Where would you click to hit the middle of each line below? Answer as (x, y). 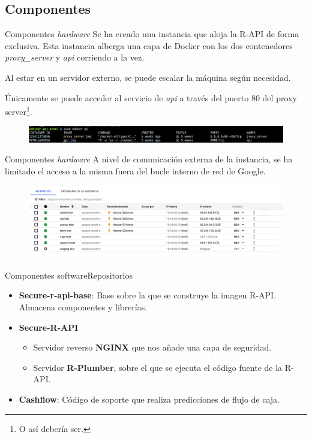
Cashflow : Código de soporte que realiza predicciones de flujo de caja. (149, 399)
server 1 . (19, 111)
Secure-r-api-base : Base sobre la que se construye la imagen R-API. (148, 295)
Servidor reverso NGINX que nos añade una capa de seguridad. (152, 347)
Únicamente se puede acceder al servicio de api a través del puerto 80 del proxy (151, 97)
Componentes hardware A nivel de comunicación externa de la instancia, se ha (149, 159)
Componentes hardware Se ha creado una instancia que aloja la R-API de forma (152, 34)
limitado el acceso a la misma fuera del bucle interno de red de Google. (135, 170)
